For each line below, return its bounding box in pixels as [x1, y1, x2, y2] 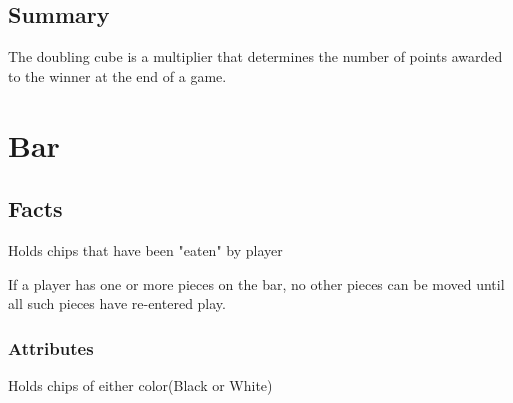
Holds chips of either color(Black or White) [8, 374, 273, 395]
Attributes [8, 335, 94, 360]
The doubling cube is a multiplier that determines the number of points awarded [8, 46, 503, 67]
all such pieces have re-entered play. [8, 293, 226, 314]
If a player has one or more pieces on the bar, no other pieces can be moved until [8, 273, 505, 294]
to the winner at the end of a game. [8, 65, 227, 86]
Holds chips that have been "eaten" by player [8, 239, 283, 260]
